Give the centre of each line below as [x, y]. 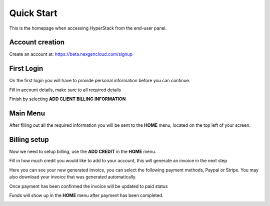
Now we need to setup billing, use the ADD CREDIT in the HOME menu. [83, 151]
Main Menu [27, 113]
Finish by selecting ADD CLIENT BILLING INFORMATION [67, 99]
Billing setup [29, 140]
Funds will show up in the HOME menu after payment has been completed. [86, 195]
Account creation [37, 42]
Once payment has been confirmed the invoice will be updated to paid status [88, 186]
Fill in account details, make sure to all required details [65, 90]
